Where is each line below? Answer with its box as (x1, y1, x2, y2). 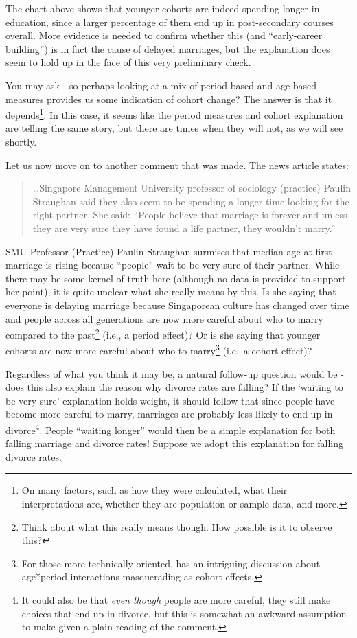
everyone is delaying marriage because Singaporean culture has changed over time (5, 297, 349, 312)
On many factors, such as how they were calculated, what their (21, 483, 288, 497)
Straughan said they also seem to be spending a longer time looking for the (32, 194, 349, 208)
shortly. (5, 135, 37, 148)
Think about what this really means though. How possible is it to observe (21, 519, 332, 534)
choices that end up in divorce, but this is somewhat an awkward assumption (21, 606, 347, 620)
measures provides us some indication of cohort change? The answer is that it (5, 91, 332, 106)
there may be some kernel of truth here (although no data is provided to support (5, 271, 346, 285)
